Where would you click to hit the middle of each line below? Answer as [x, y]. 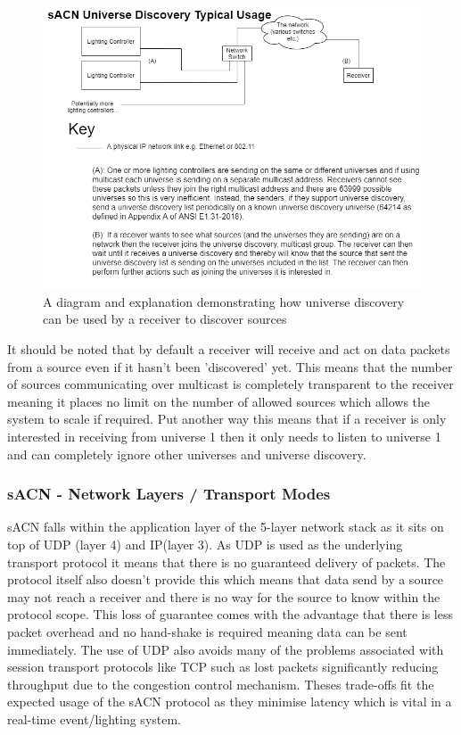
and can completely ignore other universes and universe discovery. [187, 454]
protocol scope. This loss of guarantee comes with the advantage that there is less [230, 614]
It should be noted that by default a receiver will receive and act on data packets [229, 349]
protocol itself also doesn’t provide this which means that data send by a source [226, 579]
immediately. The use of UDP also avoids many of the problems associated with [226, 649]
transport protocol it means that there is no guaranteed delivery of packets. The [226, 562]
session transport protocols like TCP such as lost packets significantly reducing [223, 667]
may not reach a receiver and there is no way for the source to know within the [224, 596]
